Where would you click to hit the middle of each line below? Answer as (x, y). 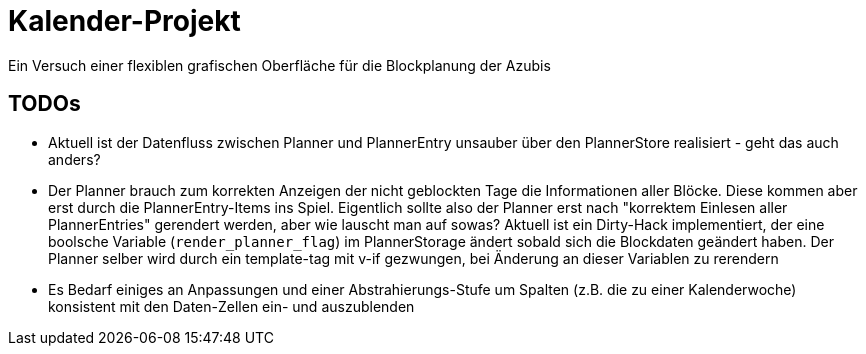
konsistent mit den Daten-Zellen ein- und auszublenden (231, 306)
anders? (74, 159)
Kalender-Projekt (124, 21)
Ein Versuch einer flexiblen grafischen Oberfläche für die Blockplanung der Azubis (279, 65)
